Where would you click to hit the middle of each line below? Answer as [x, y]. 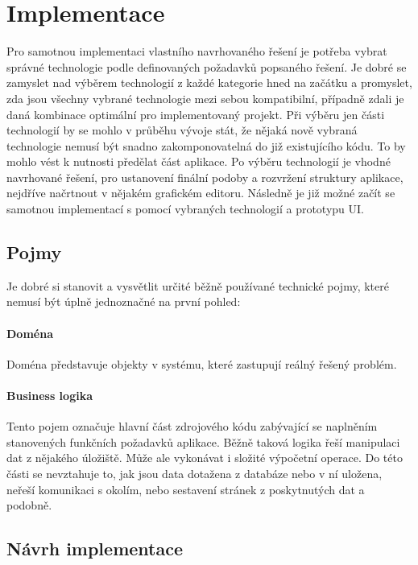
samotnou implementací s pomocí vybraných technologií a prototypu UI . [185, 209]
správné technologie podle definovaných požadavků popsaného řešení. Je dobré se [207, 66]
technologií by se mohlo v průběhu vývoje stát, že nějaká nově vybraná [182, 130]
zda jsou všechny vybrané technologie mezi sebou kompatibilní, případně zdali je [205, 98]
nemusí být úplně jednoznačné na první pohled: [124, 301]
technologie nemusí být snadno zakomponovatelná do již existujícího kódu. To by [206, 145]
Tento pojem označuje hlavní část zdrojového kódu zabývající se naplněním [192, 426]
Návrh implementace [95, 549]
